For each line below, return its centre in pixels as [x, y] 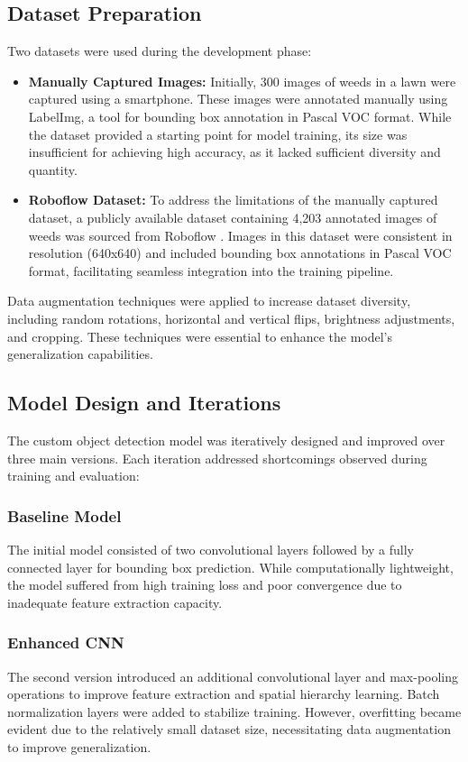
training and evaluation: [73, 476]
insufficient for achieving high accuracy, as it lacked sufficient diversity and [234, 152]
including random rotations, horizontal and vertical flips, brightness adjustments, [231, 318]
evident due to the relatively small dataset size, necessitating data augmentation [229, 729]
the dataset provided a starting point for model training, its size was [218, 134]
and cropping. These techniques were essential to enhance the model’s [200, 336]
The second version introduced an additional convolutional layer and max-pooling [233, 676]
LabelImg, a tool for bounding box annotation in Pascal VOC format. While [240, 116]
